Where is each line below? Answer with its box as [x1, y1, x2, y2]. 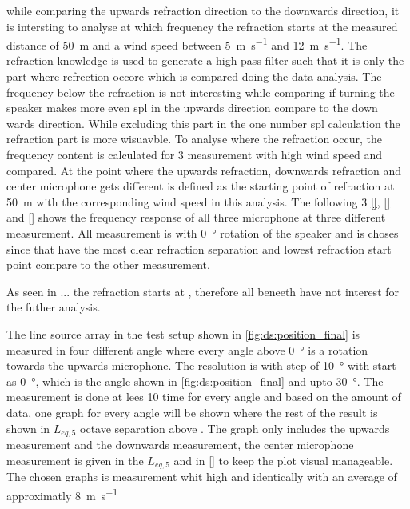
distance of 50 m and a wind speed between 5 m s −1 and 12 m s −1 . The [6, 34, 368, 53]
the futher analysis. [6, 299, 101, 315]
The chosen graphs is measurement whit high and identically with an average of [6, 468, 397, 484]
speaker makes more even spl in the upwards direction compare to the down [6, 99, 378, 116]
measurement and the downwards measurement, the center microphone [6, 435, 354, 452]
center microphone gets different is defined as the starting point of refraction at [6, 178, 395, 194]
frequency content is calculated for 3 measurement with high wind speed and [6, 146, 383, 162]
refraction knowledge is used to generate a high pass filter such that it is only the [6, 52, 404, 69]
